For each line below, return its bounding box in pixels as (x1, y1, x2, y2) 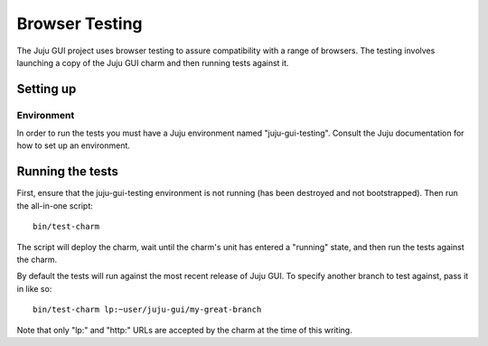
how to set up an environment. (16, 140, 131, 151)
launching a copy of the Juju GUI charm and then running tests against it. (16, 57, 289, 68)
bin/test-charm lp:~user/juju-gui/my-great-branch (33, 304, 262, 315)
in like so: (16, 283, 52, 294)
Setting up (16, 81, 77, 97)
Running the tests (16, 164, 119, 180)
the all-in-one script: (16, 200, 94, 211)
